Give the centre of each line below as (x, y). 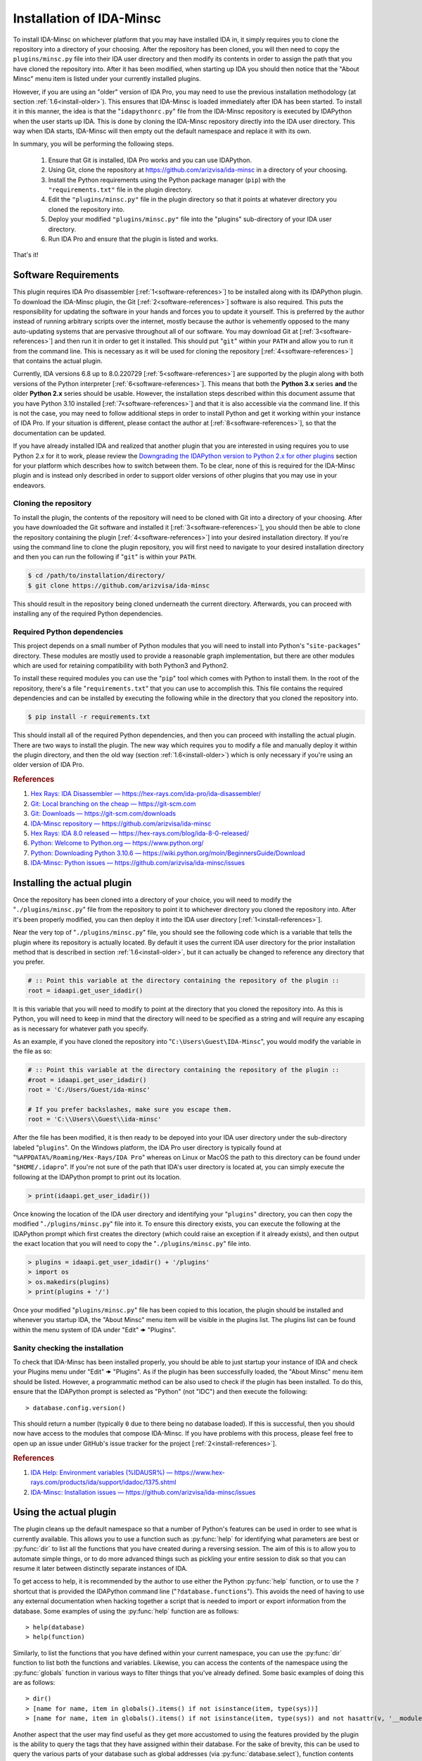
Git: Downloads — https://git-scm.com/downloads (103, 814)
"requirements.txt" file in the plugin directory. (120, 189)
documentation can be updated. (59, 433)
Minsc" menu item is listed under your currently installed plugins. (107, 79)
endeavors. (29, 485)
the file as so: (33, 1051)
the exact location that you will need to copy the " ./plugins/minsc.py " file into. (132, 1243)
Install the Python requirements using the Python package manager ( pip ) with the (167, 180)
